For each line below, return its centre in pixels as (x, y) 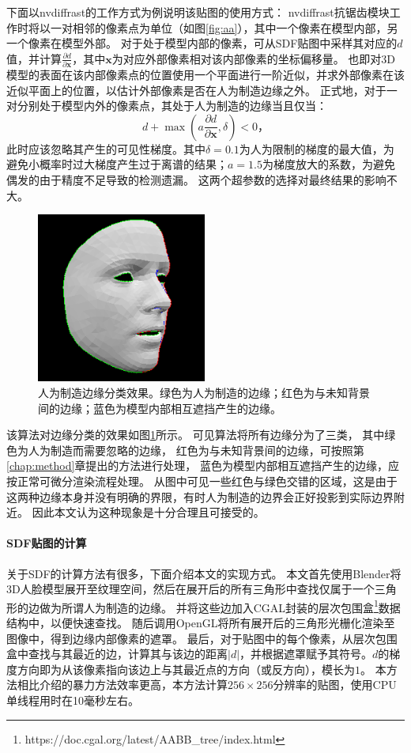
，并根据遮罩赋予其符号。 (306, 654)
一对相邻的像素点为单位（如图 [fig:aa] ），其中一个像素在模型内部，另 (224, 27)
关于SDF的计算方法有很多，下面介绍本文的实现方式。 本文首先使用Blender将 (204, 573)
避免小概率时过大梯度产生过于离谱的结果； (117, 164)
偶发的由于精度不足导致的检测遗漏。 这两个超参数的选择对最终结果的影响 (196, 180)
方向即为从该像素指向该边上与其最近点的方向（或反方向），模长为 (186, 669)
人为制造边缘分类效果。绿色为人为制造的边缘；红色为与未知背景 (204, 393)
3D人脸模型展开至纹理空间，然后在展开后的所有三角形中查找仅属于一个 (190, 589)
